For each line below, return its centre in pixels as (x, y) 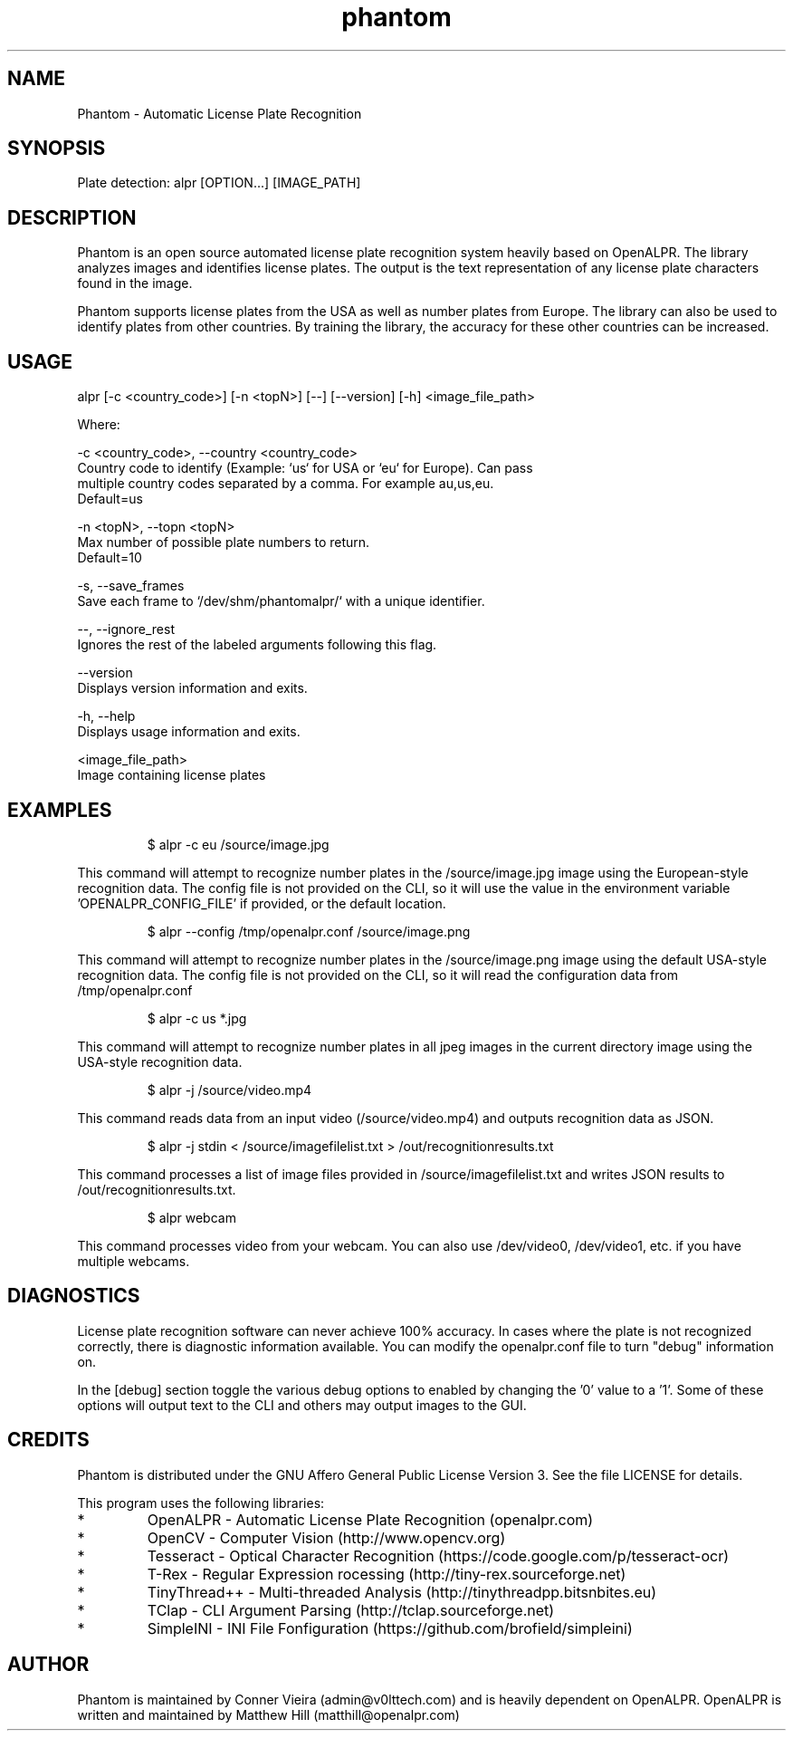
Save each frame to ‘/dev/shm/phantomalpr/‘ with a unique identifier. (281, 601)
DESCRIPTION (72, 217)
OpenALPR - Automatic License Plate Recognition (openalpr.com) (370, 1519)
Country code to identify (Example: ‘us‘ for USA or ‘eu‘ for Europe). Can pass (305, 468)
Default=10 (110, 558)
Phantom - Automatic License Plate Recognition (220, 113)
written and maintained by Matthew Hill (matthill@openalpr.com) (268, 1714)
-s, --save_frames (131, 586)
